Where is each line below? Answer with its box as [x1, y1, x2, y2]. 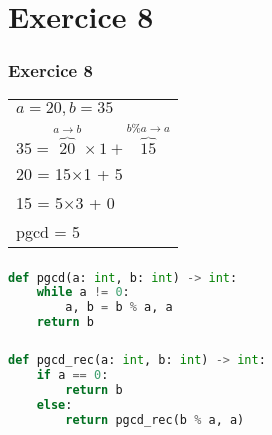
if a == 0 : [36, 367, 109, 382]
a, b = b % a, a [65, 300, 173, 315]
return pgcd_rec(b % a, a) [65, 412, 245, 427]
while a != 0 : [36, 285, 130, 300]
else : [36, 397, 73, 412]
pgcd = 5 [16, 219, 81, 243]
